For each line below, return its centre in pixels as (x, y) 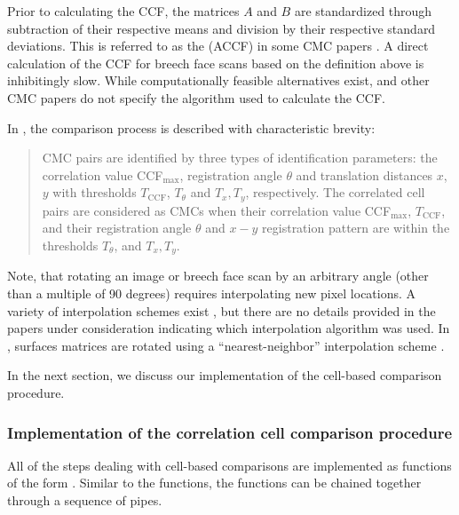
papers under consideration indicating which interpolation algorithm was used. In (229, 328)
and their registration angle (117, 228)
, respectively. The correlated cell (335, 192)
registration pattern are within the (356, 228)
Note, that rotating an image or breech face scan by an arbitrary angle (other (218, 276)
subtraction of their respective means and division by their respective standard (222, 28)
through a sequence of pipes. (85, 500)
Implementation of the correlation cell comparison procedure (230, 432)
